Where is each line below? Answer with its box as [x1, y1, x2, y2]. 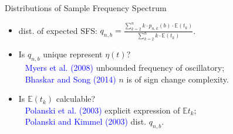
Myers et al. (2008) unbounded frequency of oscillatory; [25, 61, 225, 74]
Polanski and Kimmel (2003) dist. [25, 115, 147, 128]
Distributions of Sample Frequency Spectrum [5, 2, 167, 13]
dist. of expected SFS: [18, 24, 97, 36]
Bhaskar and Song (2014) [25, 73, 116, 85]
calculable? [56, 92, 96, 105]
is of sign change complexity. [126, 73, 229, 85]
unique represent [43, 48, 103, 60]
